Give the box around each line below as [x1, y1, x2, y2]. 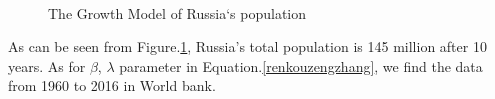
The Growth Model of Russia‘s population [48, 2, 307, 23]
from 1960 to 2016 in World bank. [8, 75, 216, 96]
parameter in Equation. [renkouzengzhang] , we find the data [119, 55, 483, 76]
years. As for [8, 55, 86, 76]
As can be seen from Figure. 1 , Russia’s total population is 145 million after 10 [8, 36, 487, 57]
